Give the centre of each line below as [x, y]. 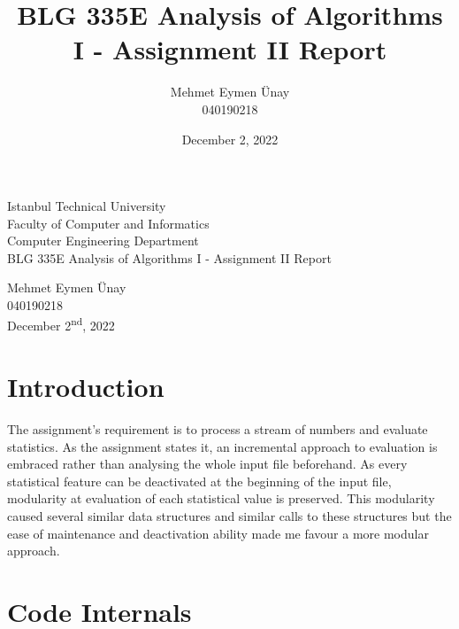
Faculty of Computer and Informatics [108, 223]
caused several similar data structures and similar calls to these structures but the [229, 516]
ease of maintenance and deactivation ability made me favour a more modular [218, 533]
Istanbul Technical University [87, 206]
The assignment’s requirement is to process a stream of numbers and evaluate [218, 429]
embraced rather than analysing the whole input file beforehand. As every [207, 464]
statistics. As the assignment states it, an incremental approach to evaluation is [222, 446]
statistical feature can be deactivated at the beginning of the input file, [199, 481]
